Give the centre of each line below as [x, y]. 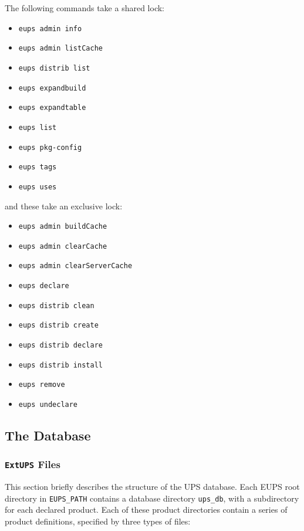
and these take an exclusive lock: [64, 206]
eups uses [38, 187]
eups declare [44, 286]
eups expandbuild [52, 88]
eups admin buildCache [63, 227]
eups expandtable [52, 108]
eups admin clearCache [63, 246]
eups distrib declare [60, 345]
